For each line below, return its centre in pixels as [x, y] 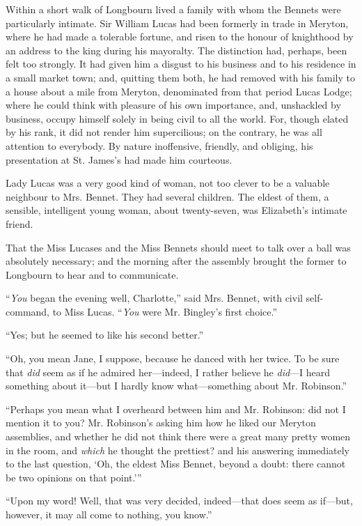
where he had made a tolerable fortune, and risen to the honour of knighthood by [180, 37]
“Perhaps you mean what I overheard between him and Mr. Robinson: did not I [176, 409]
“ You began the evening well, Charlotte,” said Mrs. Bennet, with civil [154, 298]
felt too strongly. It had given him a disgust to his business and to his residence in [181, 64]
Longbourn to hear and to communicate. [92, 274]
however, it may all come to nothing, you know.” [109, 514]
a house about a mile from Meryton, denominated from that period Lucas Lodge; [179, 91]
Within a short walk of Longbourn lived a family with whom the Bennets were [173, 9]
